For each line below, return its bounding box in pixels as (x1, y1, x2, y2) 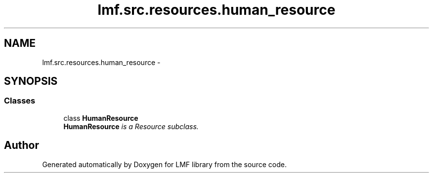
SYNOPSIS (4, 75, 58, 88)
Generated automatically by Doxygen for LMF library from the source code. (42, 160, 287, 169)
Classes (4, 96, 36, 106)
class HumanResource (63, 113, 138, 122)
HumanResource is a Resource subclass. (63, 122, 199, 131)
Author (4, 139, 39, 152)
